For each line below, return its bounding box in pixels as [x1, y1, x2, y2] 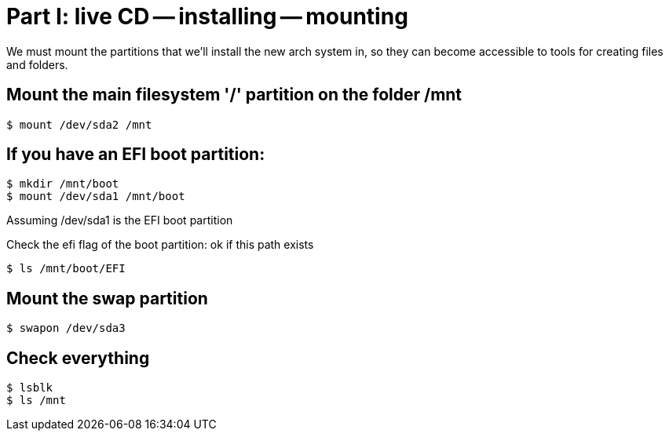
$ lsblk [6, 381, 53, 395]
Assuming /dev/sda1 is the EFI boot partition [6, 213, 233, 228]
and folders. [6, 57, 68, 71]
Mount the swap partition [6, 288, 208, 308]
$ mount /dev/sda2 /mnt [6, 118, 152, 131]
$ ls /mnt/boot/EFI [6, 262, 126, 275]
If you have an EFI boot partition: [6, 144, 265, 165]
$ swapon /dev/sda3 [6, 322, 126, 335]
